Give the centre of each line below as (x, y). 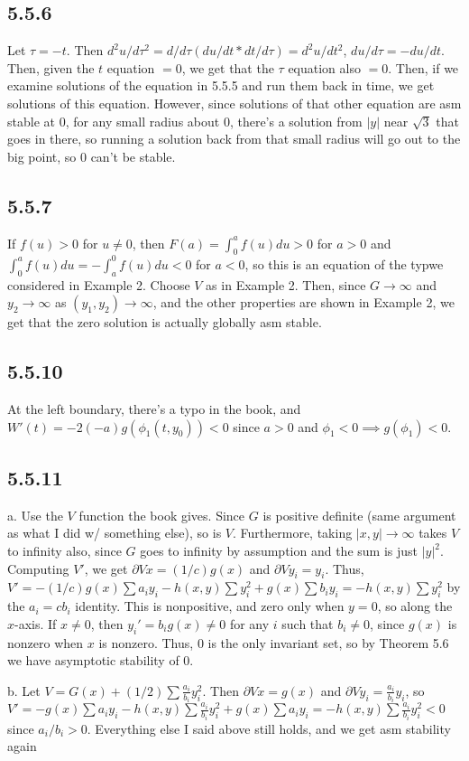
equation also (324, 67)
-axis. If (36, 623)
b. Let (24, 690)
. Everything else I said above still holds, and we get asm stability (269, 728)
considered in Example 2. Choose (99, 284)
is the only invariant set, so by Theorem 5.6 (328, 642)
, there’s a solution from (296, 121)
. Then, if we (423, 67)
